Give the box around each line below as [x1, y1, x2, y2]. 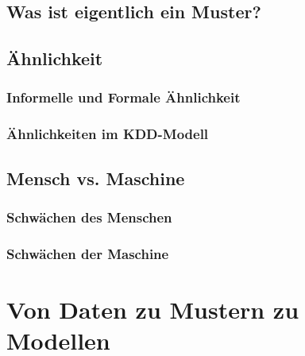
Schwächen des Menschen [6, 207, 172, 226]
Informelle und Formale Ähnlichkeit [6, 87, 241, 107]
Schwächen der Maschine [6, 243, 169, 263]
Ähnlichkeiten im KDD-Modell [6, 124, 209, 144]
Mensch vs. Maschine [6, 165, 185, 190]
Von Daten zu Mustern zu [6, 292, 299, 325]
